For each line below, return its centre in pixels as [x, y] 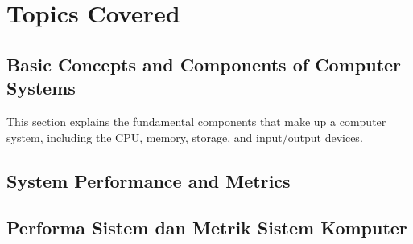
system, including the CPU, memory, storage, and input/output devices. [185, 137]
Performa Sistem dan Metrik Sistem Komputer [207, 228]
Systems [41, 88]
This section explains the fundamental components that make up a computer [196, 121]
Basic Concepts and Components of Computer [204, 64]
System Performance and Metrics [149, 180]
